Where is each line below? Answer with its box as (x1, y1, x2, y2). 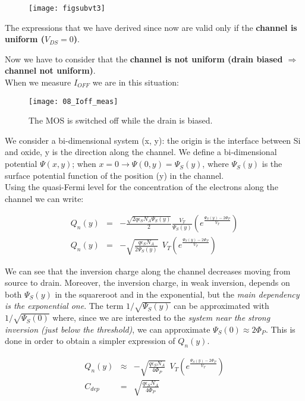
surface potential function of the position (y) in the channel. (5, 169, 224, 181)
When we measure (5, 76, 71, 89)
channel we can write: (5, 192, 84, 204)
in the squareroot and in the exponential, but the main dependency (55, 288, 300, 300)
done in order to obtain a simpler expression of (5, 334, 175, 347)
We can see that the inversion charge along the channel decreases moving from (5, 264, 291, 277)
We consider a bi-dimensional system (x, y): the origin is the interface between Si (5, 134, 301, 146)
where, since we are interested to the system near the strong (52, 311, 271, 324)
